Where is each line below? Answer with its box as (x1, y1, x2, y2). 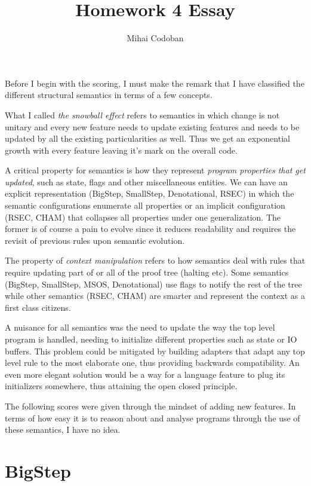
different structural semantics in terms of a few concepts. (5, 88, 213, 101)
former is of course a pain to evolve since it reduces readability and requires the (5, 222, 296, 235)
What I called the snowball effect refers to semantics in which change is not (5, 108, 280, 121)
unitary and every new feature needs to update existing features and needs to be (5, 120, 300, 133)
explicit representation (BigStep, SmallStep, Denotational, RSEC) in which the (5, 187, 294, 200)
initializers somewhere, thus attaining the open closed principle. (5, 380, 238, 392)
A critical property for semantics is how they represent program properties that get (5, 164, 306, 176)
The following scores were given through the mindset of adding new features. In (5, 399, 296, 412)
